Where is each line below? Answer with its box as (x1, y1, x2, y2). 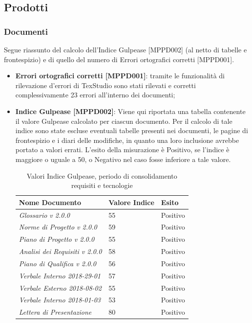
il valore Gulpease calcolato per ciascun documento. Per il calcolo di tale (15, 115, 232, 126)
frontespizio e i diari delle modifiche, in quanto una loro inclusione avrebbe (15, 135, 239, 145)
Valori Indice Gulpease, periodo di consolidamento (26, 170, 177, 181)
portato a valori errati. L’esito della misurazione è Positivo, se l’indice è (15, 144, 230, 155)
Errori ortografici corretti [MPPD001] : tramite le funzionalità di (15, 70, 225, 81)
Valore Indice (108, 197, 154, 207)
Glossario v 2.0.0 (19, 209, 70, 220)
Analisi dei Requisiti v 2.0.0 (19, 246, 102, 256)
